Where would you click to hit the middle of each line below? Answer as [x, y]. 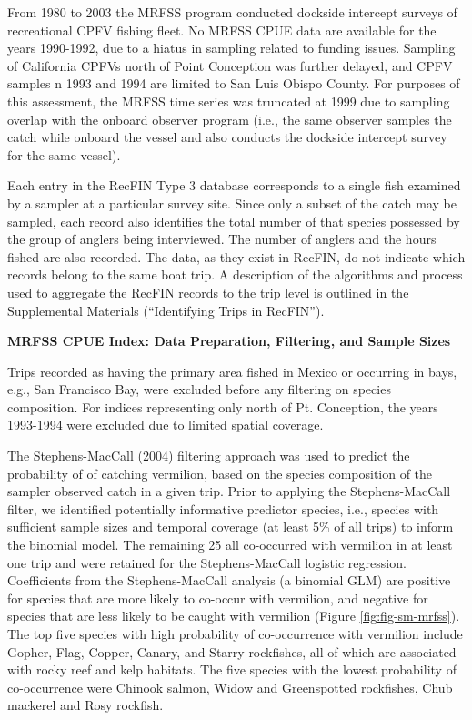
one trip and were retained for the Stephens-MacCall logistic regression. [207, 562]
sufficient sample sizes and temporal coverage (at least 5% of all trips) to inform [231, 527]
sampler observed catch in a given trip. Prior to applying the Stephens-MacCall [229, 491]
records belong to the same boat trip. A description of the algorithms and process [235, 274]
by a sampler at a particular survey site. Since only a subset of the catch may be [232, 203]
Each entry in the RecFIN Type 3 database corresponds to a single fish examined [234, 185]
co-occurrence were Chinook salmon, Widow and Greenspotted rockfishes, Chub [230, 687]
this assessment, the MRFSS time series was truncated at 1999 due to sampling [229, 101]
